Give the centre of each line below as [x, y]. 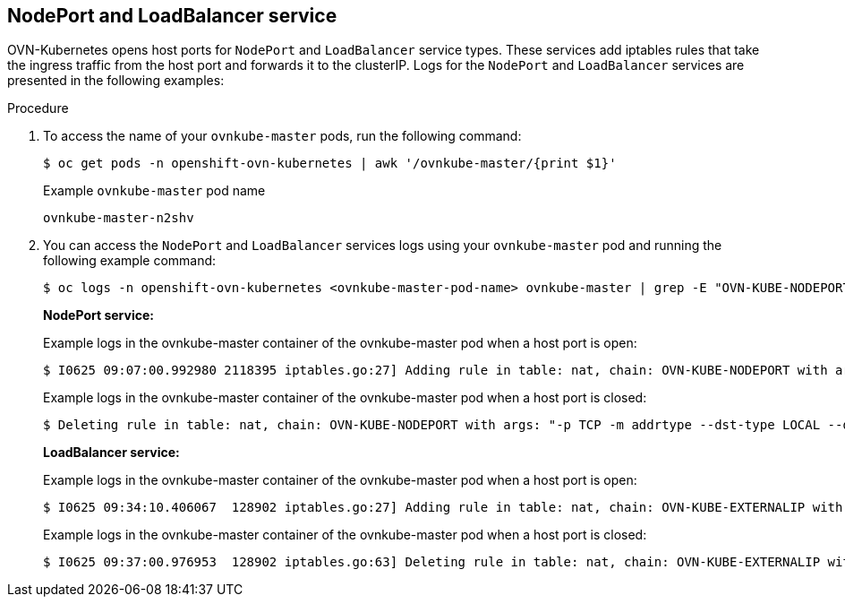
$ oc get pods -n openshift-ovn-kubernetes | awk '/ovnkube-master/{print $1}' [330, 164]
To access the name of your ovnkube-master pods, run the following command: [282, 136]
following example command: [130, 261]
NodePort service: [98, 315]
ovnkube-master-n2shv [119, 218]
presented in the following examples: [116, 81]
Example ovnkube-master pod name [154, 191]
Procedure [38, 108]
